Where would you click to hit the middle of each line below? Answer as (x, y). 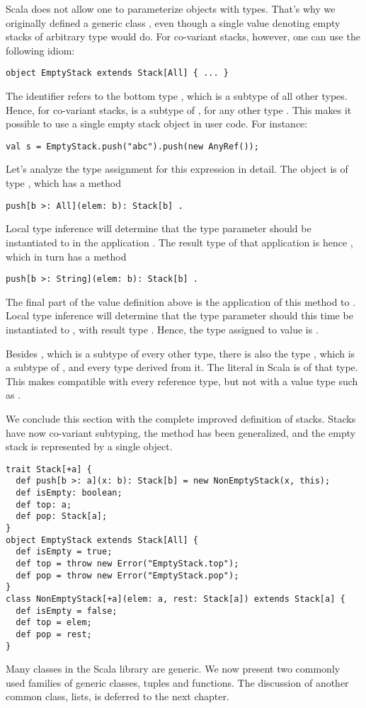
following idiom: (40, 50)
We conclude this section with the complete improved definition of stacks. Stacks (181, 418)
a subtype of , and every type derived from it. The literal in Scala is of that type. (182, 367)
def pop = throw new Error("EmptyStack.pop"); (127, 575)
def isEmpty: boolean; (69, 493)
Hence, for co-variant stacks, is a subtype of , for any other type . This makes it (179, 109)
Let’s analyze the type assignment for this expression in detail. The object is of (177, 169)
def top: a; (44, 504)
